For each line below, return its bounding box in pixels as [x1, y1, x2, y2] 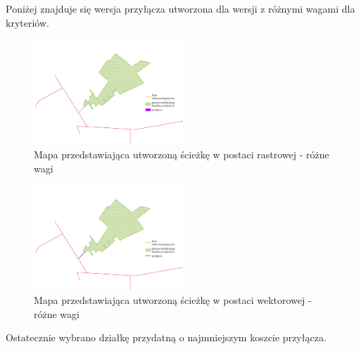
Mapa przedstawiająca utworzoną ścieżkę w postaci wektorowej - [34, 293, 312, 307]
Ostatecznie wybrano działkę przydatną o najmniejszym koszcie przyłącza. [6, 330, 327, 345]
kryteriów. [6, 15, 49, 30]
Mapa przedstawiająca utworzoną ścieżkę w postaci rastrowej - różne [34, 147, 329, 162]
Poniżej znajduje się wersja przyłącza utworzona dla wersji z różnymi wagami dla [6, 1, 355, 15]
